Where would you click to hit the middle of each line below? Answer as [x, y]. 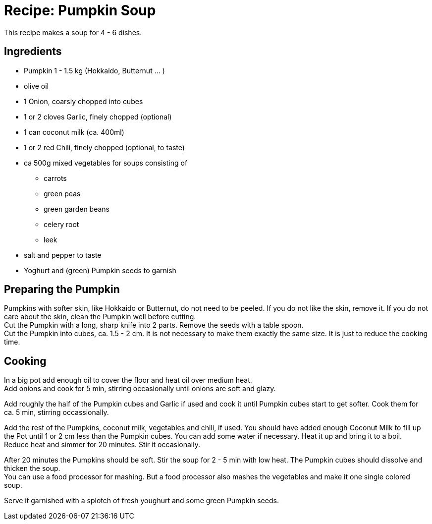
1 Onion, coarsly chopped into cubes [83, 101]
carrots [55, 178]
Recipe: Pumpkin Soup [80, 10]
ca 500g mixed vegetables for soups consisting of [106, 163]
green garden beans [77, 209]
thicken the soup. [32, 468]
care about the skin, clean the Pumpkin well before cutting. [100, 317]
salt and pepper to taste [63, 255]
